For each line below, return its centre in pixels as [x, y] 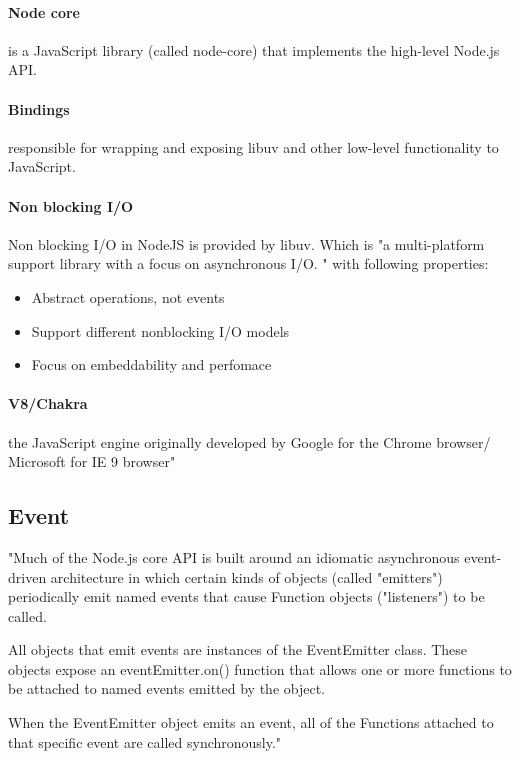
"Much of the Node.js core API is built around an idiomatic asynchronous [234, 556]
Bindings [39, 108]
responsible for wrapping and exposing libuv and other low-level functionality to [253, 146]
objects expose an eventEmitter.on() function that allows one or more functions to [260, 668]
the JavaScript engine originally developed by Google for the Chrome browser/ [249, 441]
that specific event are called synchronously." [145, 741]
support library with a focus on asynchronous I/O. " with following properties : [248, 263]
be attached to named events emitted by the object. [166, 688]
